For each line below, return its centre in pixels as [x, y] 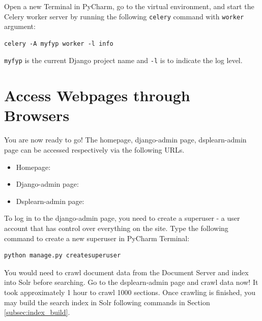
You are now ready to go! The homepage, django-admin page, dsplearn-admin [125, 140]
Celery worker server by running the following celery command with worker [124, 16]
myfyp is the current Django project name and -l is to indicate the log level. [123, 60]
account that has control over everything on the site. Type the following [116, 228]
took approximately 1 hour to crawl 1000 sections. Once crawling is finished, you [130, 292]
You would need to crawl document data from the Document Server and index [126, 272]
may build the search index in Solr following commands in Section [107, 302]
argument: [20, 26]
